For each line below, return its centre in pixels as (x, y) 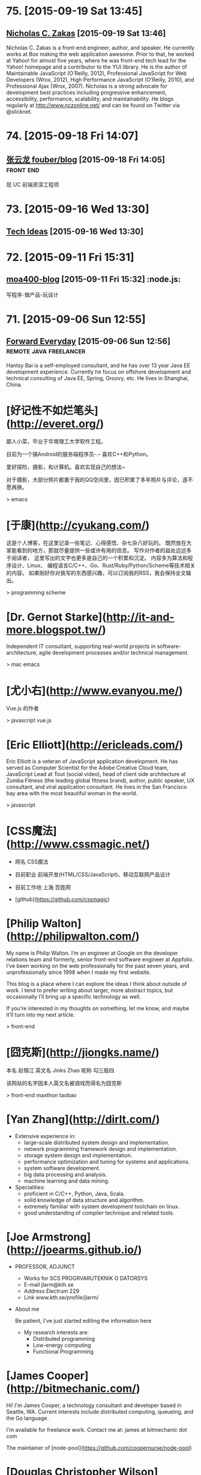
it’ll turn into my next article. (40, 1015)
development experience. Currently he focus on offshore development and (99, 372)
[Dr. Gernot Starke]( (56, 617)
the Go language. (28, 1418)
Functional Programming (63, 1351)
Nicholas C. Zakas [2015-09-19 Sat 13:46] (86, 33)
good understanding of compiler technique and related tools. (99, 1213)
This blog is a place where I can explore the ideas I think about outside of (97, 984)
